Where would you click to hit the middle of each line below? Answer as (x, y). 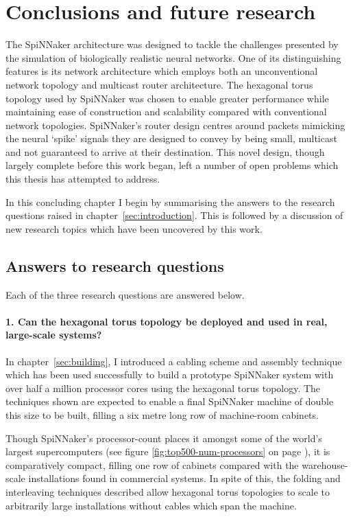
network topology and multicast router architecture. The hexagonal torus (159, 84)
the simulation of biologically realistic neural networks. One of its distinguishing (173, 57)
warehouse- (325, 464)
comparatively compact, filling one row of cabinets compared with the (152, 464)
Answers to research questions (115, 265)
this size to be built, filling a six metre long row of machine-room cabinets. (162, 415)
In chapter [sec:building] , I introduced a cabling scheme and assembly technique (174, 361)
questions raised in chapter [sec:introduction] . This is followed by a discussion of (174, 215)
